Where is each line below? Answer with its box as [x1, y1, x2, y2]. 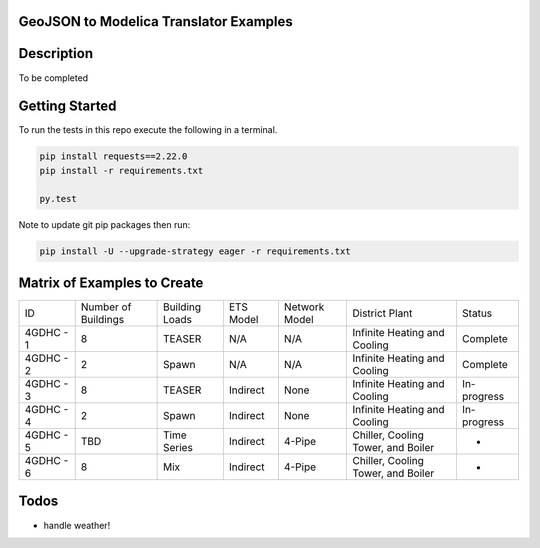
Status [461, 306, 493, 320]
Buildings [80, 313, 125, 327]
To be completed [18, 71, 89, 84]
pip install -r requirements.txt [39, 165, 204, 176]
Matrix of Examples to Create [18, 274, 204, 291]
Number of [80, 300, 132, 314]
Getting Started [18, 98, 117, 115]
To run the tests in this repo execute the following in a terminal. [18, 124, 278, 136]
